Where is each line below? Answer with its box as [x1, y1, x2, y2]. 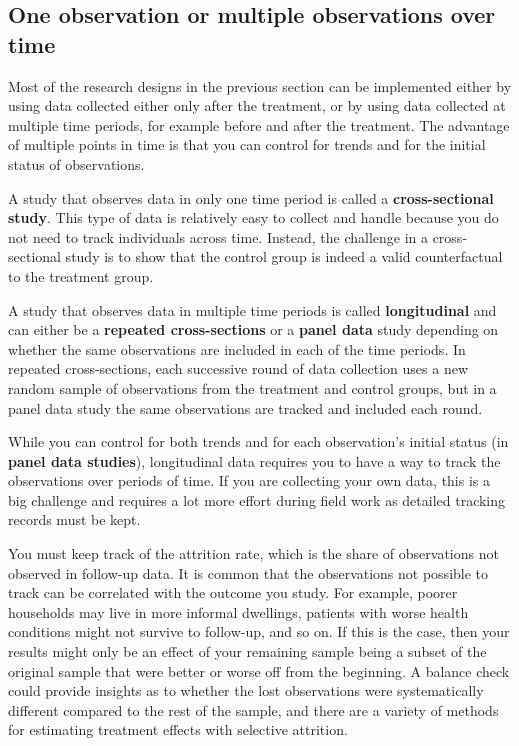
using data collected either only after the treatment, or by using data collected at [8, 95, 506, 116]
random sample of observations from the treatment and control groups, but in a [8, 377, 497, 398]
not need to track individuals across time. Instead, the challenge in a [8, 226, 428, 247]
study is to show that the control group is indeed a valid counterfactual [65, 246, 503, 267]
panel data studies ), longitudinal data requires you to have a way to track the [8, 450, 501, 471]
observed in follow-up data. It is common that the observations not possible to [8, 562, 489, 583]
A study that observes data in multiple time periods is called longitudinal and [8, 299, 497, 320]
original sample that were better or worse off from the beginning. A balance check [8, 660, 510, 681]
